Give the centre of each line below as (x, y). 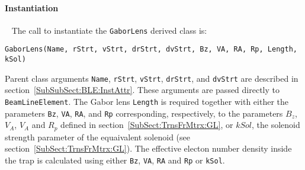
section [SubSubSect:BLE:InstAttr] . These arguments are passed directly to (142, 90)
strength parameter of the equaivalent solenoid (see (97, 137)
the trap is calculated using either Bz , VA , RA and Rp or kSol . (115, 160)
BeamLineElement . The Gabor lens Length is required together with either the (147, 102)
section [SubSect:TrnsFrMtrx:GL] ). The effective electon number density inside (148, 148)
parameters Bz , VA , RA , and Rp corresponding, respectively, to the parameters (144, 113)
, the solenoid (276, 125)
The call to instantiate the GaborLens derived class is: (109, 30)
